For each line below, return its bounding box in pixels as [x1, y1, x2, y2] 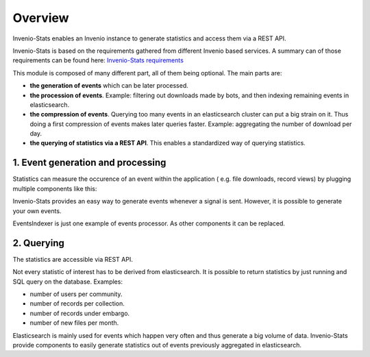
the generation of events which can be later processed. [29, 82, 188, 90]
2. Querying [12, 237, 65, 249]
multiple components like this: [12, 184, 97, 193]
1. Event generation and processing [12, 157, 166, 169]
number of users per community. [29, 290, 123, 298]
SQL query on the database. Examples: [12, 278, 123, 286]
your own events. [12, 206, 62, 215]
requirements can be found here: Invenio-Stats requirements [12, 56, 184, 64]
